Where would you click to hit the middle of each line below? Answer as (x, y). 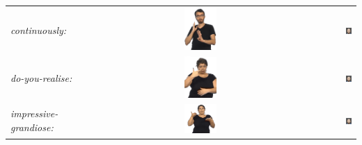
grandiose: (32, 127)
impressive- (34, 113)
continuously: (39, 29)
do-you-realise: (41, 78)
